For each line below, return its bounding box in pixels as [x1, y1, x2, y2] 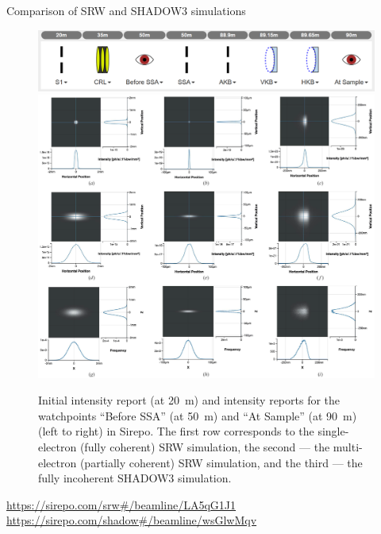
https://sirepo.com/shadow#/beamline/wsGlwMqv [6, 512, 257, 528]
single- [317, 423, 349, 439]
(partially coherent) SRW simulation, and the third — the [79, 454, 363, 470]
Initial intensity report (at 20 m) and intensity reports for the [38, 392, 341, 408]
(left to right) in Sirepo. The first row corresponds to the [38, 423, 314, 439]
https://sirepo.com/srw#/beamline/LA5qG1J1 [6, 496, 236, 513]
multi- [333, 439, 363, 455]
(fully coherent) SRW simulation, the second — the [79, 439, 330, 455]
